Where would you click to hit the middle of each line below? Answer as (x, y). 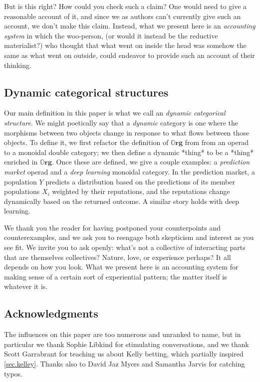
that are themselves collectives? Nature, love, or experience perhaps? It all (118, 257)
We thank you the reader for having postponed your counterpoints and (113, 227)
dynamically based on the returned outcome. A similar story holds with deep (122, 201)
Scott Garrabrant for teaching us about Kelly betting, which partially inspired (124, 354)
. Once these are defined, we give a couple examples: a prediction (151, 162)
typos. (13, 373)
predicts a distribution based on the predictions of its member (140, 181)
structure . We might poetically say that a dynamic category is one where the (121, 122)
